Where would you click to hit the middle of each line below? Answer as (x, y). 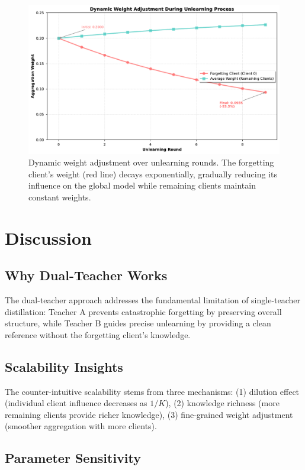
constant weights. (60, 197)
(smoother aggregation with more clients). (81, 426)
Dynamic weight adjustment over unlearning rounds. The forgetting (151, 162)
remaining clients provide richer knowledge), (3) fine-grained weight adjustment (149, 414)
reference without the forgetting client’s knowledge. (98, 334)
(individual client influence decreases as (76, 403)
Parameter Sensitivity (73, 458)
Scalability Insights (64, 366)
